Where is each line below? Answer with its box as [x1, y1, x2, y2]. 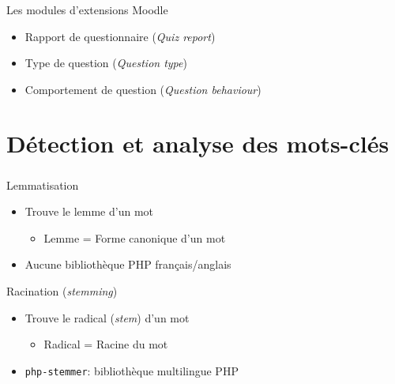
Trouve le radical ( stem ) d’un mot [24, 309, 190, 326]
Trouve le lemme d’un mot [24, 203, 153, 220]
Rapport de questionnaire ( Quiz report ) [24, 28, 216, 44]
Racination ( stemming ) [6, 282, 118, 299]
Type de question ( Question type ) [24, 55, 187, 71]
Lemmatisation [6, 176, 79, 193]
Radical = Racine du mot [43, 336, 168, 352]
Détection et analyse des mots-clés [6, 127, 389, 160]
